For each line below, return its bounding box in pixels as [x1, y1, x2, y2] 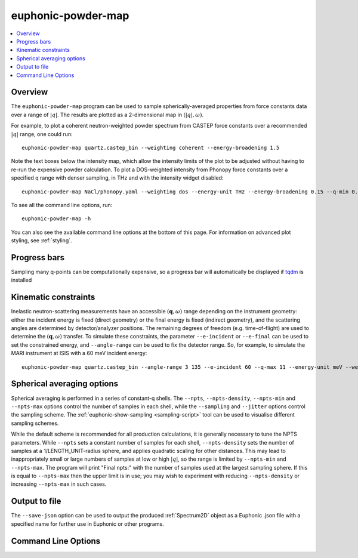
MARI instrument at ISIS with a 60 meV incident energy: [11, 350, 147, 357]
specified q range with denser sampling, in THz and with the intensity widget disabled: [11, 174, 224, 181]
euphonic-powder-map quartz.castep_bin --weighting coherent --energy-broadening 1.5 [21, 144, 280, 151]
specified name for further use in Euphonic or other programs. [11, 520, 164, 528]
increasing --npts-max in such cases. [11, 480, 107, 488]
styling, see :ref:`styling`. [11, 237, 72, 244]
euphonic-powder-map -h [21, 215, 91, 222]
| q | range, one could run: [11, 130, 73, 137]
